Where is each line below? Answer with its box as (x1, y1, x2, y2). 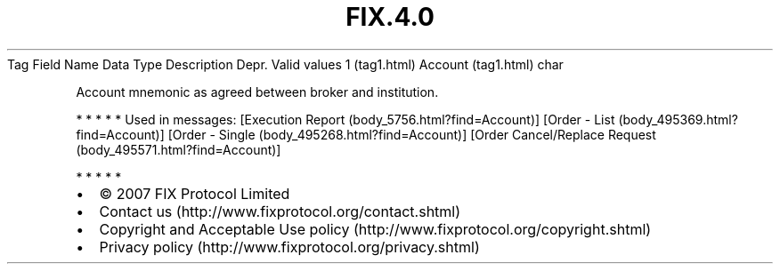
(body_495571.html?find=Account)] (76, 141, 281, 157)
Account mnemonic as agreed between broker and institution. (76, 84, 439, 100)
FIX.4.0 (345, 2, 435, 32)
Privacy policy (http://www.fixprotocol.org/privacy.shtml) (99, 237, 480, 256)
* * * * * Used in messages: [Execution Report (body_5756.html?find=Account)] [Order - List (76, 111, 615, 127)
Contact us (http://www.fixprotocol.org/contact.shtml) (99, 202, 461, 220)
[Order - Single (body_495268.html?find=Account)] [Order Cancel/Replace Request (167, 126, 656, 142)
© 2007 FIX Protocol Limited (99, 184, 290, 203)
